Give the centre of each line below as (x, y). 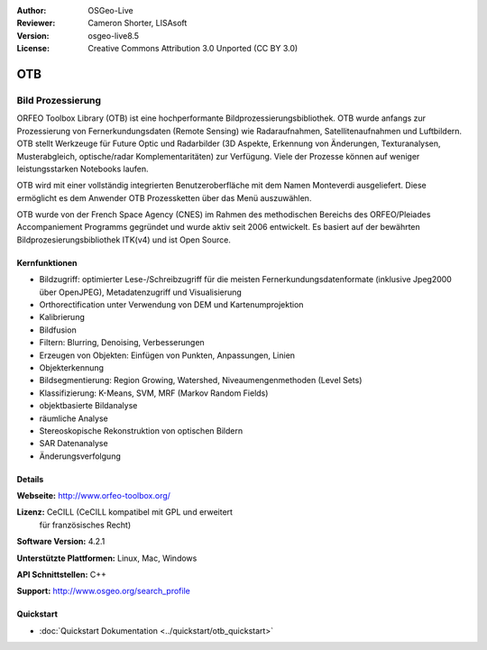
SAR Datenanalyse (74, 444)
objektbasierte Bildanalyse (88, 406)
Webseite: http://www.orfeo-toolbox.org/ (94, 496)
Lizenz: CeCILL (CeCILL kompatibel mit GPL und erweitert (125, 512)
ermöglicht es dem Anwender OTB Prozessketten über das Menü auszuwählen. (164, 197)
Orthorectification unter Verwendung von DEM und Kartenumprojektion (171, 305)
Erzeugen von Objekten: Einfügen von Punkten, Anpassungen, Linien (167, 355)
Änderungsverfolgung (80, 456)
